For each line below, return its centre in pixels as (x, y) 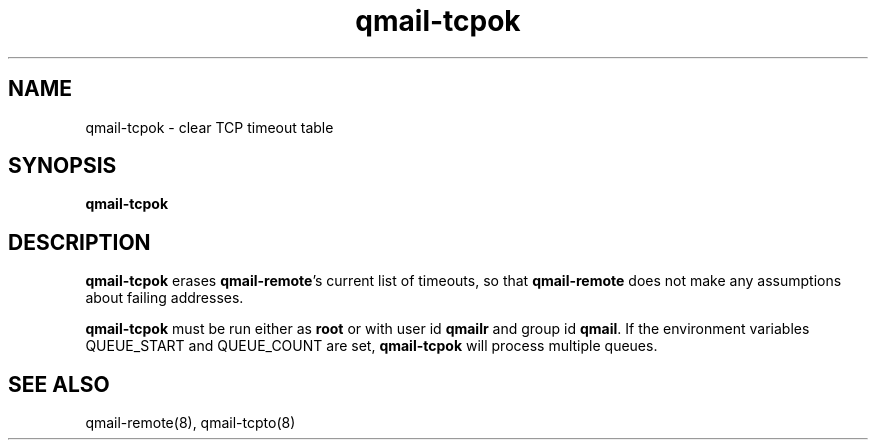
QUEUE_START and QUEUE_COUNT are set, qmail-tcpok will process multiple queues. (371, 346)
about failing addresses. (164, 298)
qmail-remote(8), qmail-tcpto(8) (190, 423)
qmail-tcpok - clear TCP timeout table (209, 127)
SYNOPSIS (62, 166)
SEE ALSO (59, 384)
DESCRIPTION (79, 242)
